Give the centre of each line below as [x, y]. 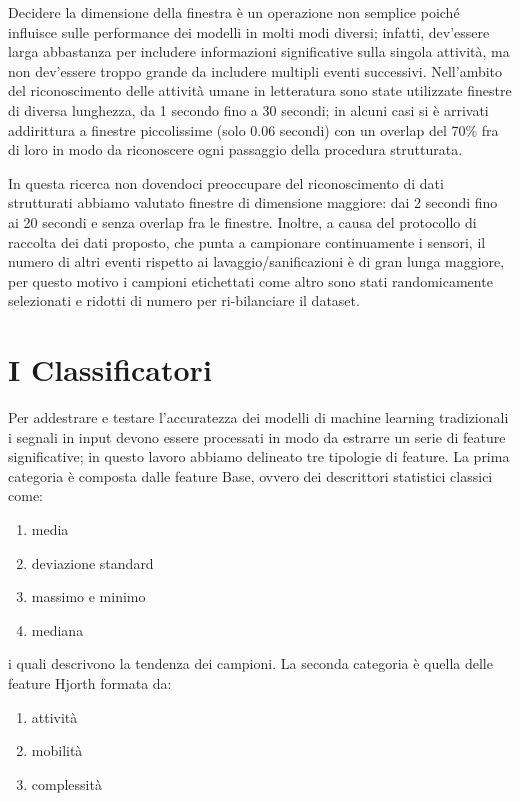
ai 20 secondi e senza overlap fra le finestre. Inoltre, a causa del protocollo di [242, 221]
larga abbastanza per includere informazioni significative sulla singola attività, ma [259, 51]
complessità [66, 783]
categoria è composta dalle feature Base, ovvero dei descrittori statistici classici [250, 475]
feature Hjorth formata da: [90, 682]
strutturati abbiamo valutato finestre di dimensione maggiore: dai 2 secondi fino [253, 202]
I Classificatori [110, 369]
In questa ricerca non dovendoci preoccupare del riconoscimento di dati [226, 182]
